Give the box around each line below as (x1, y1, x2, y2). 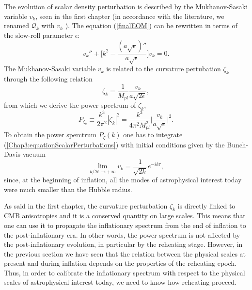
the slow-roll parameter (4, 30, 73, 40)
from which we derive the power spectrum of (4, 100, 136, 110)
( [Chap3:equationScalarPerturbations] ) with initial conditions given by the (4, 139, 225, 149)
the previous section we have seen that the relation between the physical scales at (4, 248, 246, 258)
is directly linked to (177, 200, 236, 210)
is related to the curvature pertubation (106, 64, 221, 74)
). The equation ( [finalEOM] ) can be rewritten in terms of (65, 20, 237, 31)
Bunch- (227, 139, 248, 149)
